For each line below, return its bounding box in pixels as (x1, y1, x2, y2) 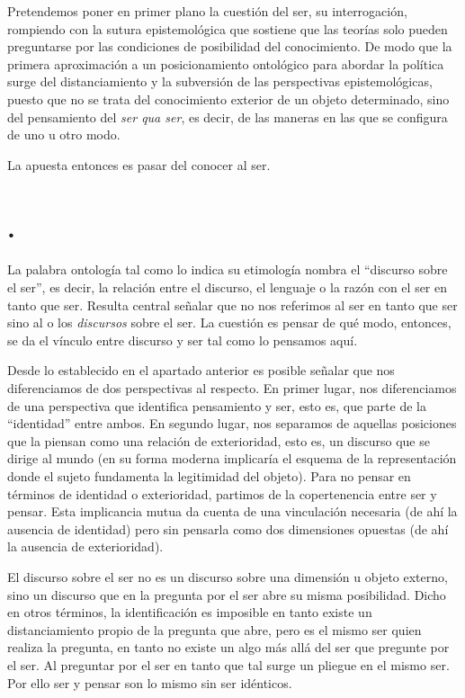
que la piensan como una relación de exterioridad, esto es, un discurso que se (7, 431, 430, 450)
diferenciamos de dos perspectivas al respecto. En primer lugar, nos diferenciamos (7, 379, 457, 398)
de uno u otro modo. (7, 125, 121, 144)
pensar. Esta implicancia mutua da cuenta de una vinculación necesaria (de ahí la (7, 502, 458, 521)
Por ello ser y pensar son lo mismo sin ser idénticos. (7, 673, 292, 692)
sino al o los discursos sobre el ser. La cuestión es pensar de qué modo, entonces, (7, 313, 452, 332)
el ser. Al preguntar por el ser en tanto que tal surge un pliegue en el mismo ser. (7, 655, 450, 674)
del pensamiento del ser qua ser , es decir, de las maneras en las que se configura (7, 107, 448, 126)
